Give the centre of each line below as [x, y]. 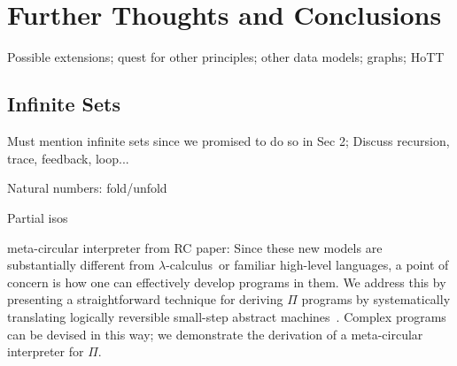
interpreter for [46, 351]
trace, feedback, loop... [68, 158]
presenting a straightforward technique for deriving [145, 299]
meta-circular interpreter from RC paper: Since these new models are [195, 247]
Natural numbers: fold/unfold [87, 188]
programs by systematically [376, 299]
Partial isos [38, 218]
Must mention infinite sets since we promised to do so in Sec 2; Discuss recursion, [228, 141]
